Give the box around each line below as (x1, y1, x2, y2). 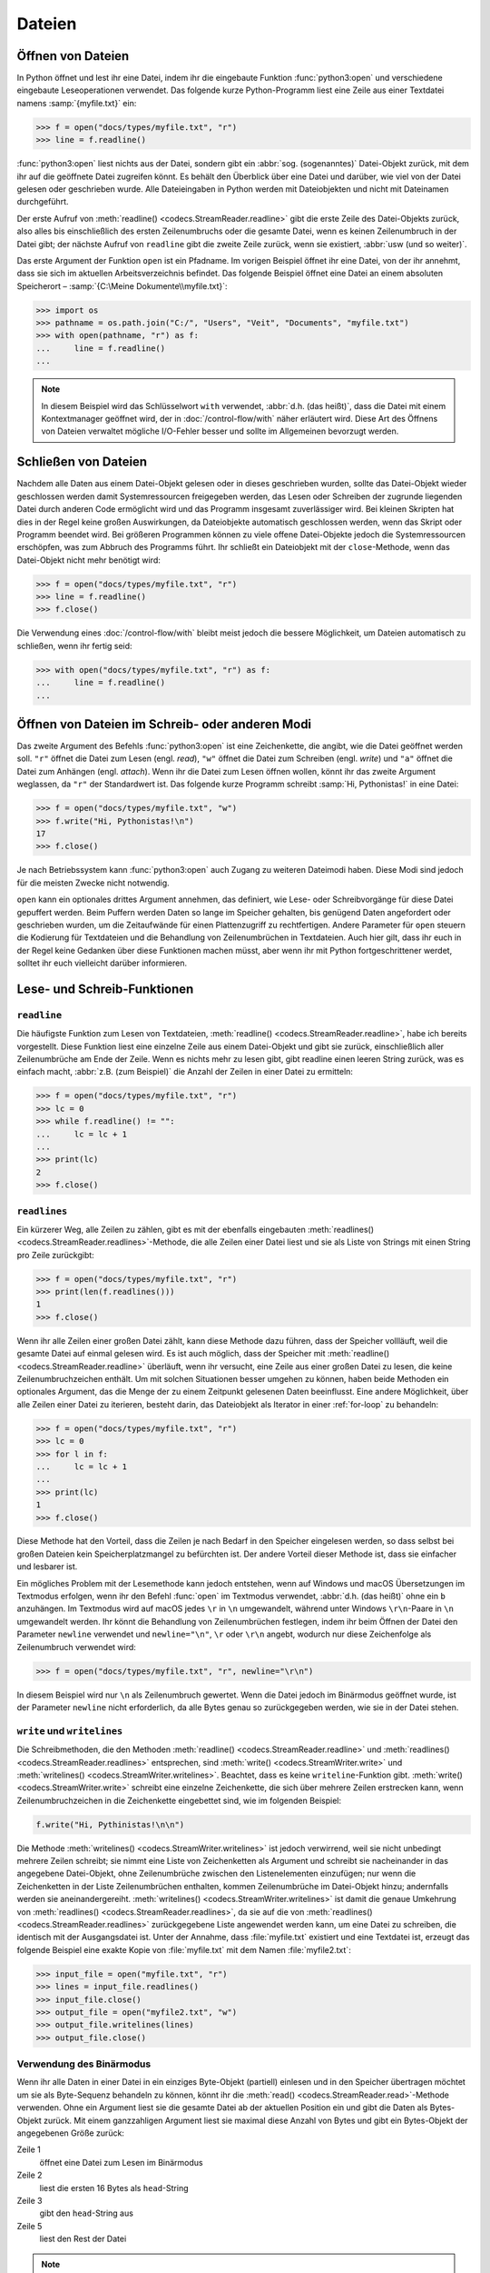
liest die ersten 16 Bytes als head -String (39, 2182, 189, 2193)
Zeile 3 (16, 2195, 43, 2206)
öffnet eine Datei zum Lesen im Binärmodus (39, 2157, 203, 2168)
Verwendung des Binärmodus (16, 2058, 152, 2070)
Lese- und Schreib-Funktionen (16, 981, 194, 996)
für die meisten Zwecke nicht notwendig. (16, 877, 170, 888)
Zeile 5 (16, 2220, 43, 2231)
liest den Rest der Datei (39, 2233, 127, 2245)
